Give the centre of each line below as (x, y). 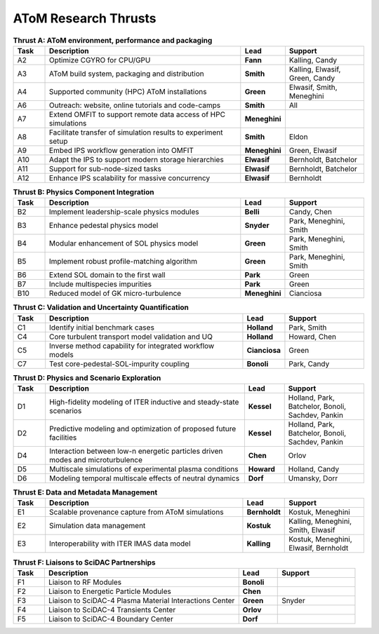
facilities (63, 438)
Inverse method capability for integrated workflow (132, 346)
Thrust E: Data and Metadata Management (85, 492)
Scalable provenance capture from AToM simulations (137, 512)
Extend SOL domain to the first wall (107, 275)
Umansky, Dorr (313, 478)
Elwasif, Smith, (313, 87)
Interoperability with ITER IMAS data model (120, 544)
